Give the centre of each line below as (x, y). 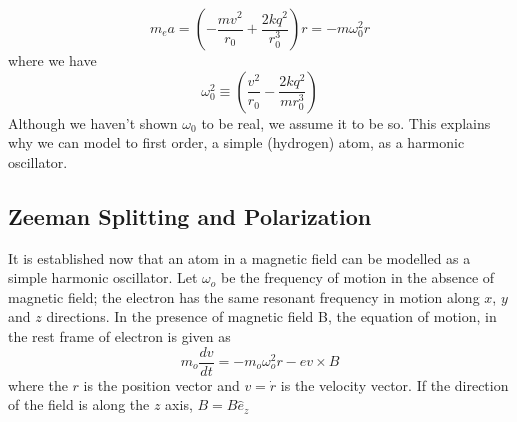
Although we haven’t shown (93, 122)
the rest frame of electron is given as (119, 335)
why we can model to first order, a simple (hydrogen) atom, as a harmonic (236, 142)
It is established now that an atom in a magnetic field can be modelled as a (239, 257)
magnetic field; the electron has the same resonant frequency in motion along (244, 296)
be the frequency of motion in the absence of (358, 277)
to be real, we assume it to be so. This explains (346, 122)
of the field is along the (79, 404)
